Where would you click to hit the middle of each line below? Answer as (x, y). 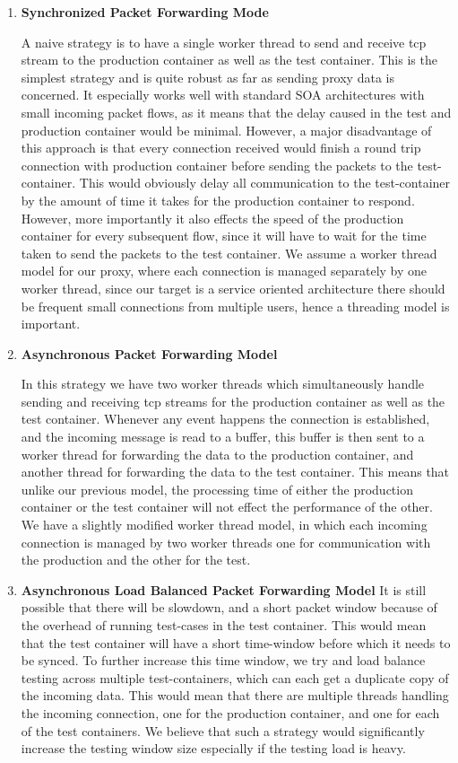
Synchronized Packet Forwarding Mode (145, 12)
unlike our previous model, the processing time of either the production (217, 489)
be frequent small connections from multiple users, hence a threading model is (235, 306)
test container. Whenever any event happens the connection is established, (225, 419)
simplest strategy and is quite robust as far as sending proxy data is (207, 77)
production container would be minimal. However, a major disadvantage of (226, 130)
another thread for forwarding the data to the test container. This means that (235, 472)
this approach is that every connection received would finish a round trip (221, 148)
